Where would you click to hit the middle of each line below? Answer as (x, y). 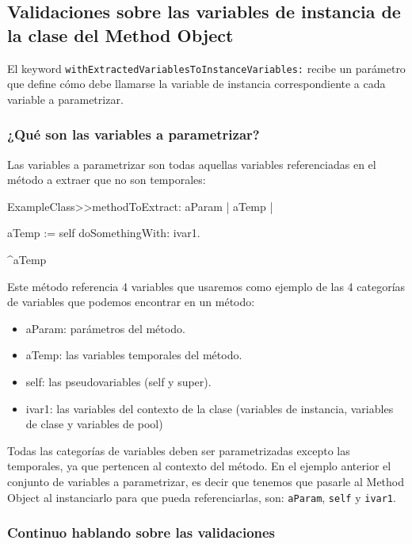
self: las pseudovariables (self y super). (118, 381)
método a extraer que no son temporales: (107, 180)
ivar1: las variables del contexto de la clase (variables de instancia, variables (210, 408)
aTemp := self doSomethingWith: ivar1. (104, 233)
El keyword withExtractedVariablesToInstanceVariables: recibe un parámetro (206, 68)
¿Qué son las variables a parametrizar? (134, 134)
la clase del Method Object (120, 34)
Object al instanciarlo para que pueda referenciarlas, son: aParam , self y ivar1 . (202, 497)
